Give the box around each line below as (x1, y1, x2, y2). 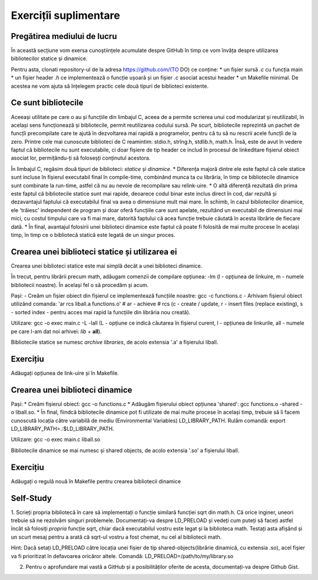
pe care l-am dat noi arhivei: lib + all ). (11, 328, 102, 335)
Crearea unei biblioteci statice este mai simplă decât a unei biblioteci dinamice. (11, 262, 203, 269)
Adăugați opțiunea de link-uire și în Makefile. (11, 369, 119, 377)
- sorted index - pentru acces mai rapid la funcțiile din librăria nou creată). (11, 308, 191, 315)
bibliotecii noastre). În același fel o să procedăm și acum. (11, 281, 149, 288)
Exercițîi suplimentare (11, 9, 120, 22)
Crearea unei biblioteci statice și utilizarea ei (11, 246, 177, 256)
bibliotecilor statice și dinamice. (11, 55, 88, 62)
